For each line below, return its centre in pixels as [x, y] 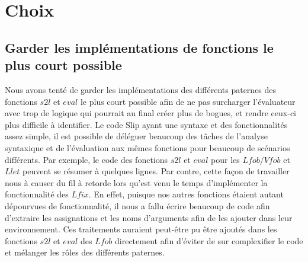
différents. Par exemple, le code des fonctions [86, 159]
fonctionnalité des [37, 194]
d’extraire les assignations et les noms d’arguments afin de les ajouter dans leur [149, 217]
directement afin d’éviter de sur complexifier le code [209, 240]
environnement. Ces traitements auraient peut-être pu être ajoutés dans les [141, 229]
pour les [225, 159]
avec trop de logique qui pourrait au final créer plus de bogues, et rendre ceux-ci [150, 113]
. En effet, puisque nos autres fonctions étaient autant [186, 194]
